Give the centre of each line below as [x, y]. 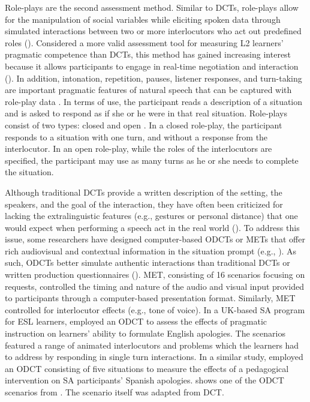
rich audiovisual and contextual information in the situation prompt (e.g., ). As [151, 250]
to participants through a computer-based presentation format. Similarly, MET [150, 298]
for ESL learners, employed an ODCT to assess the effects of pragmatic [136, 321]
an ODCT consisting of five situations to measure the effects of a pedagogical [147, 368]
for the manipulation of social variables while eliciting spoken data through [143, 19]
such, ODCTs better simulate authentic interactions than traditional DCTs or [148, 262]
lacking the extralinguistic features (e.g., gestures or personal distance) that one [151, 216]
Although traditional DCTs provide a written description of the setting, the [144, 192]
